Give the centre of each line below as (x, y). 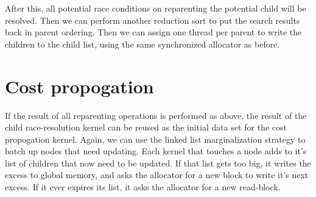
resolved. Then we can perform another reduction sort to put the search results (153, 20)
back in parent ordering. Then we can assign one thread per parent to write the (153, 32)
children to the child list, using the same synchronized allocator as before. (142, 44)
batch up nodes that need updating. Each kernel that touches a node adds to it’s (156, 151)
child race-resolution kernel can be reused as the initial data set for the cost (146, 127)
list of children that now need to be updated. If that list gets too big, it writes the (158, 163)
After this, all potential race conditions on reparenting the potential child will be (156, 8)
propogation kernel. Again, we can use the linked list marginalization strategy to (155, 139)
